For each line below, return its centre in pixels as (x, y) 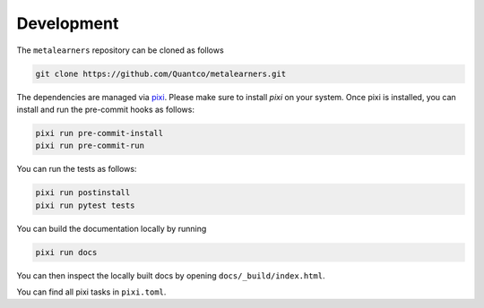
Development (68, 23)
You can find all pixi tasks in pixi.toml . (91, 292)
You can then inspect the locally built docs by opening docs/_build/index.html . (171, 275)
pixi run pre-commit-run (90, 146)
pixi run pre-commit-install (99, 133)
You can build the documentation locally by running (112, 228)
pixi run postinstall (83, 193)
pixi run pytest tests (85, 205)
